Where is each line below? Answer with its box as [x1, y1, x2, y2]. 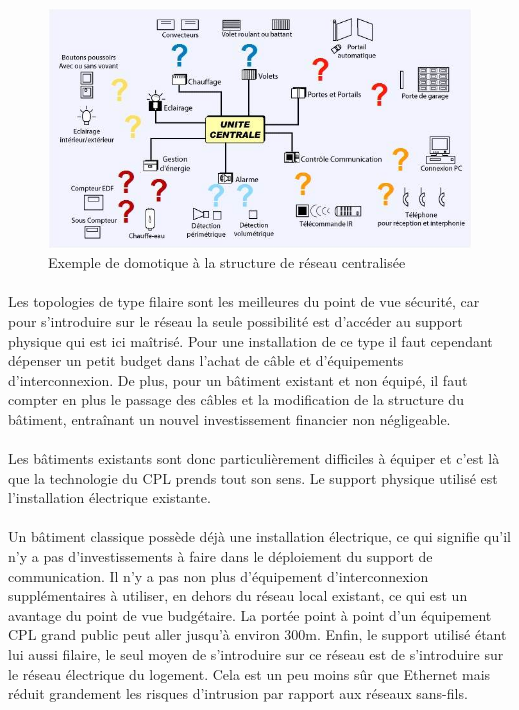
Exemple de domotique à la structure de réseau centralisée [48, 252, 406, 273]
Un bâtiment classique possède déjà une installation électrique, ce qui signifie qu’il [8, 526, 511, 547]
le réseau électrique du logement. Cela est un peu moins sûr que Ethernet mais [8, 663, 491, 684]
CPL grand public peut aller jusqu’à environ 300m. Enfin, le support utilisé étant [8, 624, 507, 645]
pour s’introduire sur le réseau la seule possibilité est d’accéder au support [8, 310, 463, 331]
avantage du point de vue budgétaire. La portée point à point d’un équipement [8, 604, 492, 625]
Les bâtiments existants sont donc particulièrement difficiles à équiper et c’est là [8, 448, 500, 469]
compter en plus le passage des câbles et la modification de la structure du [8, 389, 464, 410]
